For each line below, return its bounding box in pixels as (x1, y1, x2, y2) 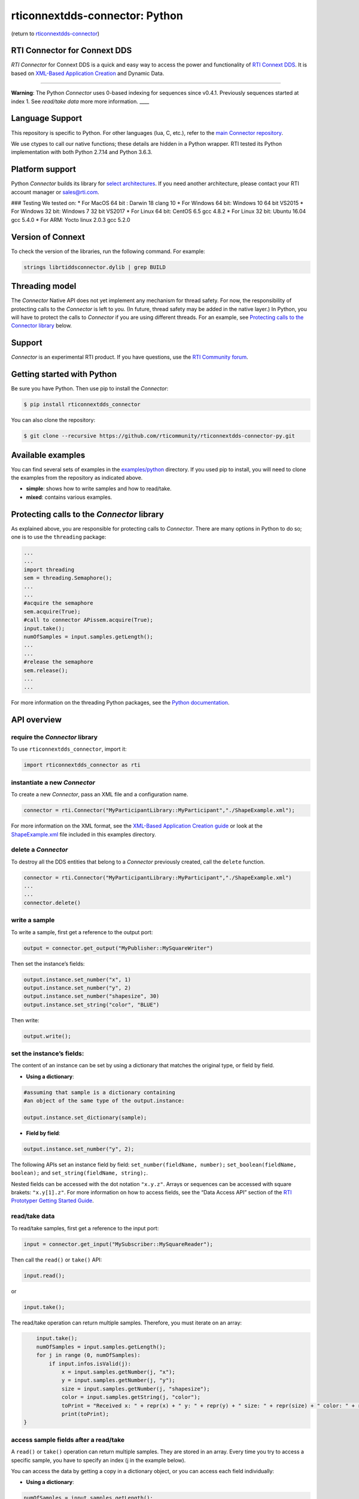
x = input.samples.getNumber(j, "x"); (61, 1369, 176, 1375)
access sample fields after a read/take (11, 1435, 125, 1444)
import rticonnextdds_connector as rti (23, 761, 141, 769)
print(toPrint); (61, 1411, 109, 1417)
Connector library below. (11, 322, 72, 329)
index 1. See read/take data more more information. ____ (11, 98, 150, 105)
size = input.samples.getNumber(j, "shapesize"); (61, 1385, 210, 1392)
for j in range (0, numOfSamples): (36, 1352, 141, 1359)
